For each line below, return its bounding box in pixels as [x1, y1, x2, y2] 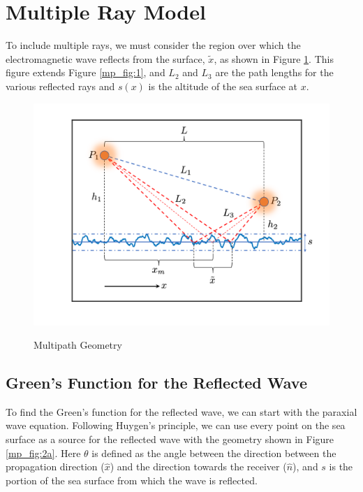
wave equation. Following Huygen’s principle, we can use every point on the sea [6, 418, 346, 433]
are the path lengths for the [215, 65, 334, 80]
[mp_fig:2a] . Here [6, 445, 81, 460]
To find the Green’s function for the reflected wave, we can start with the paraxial [6, 404, 357, 419]
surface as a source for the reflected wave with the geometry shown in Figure [6, 432, 334, 447]
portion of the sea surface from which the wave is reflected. [6, 472, 258, 487]
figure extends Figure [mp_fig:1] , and [6, 65, 165, 80]
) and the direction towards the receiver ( [110, 459, 287, 474]
